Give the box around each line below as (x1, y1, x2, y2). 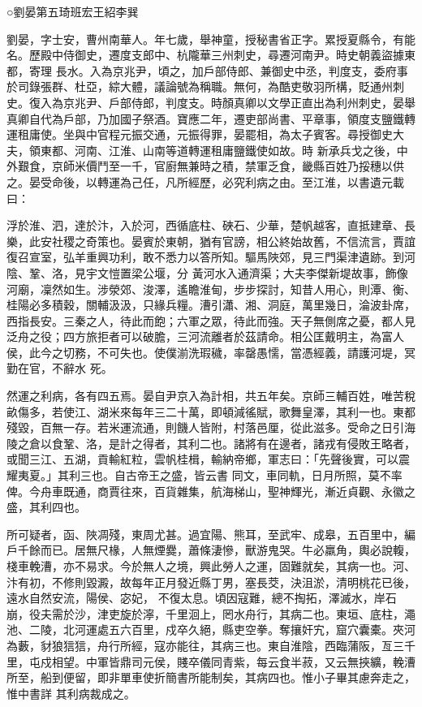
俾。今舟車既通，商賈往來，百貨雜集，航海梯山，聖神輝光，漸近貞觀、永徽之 (6, 482, 416, 499)
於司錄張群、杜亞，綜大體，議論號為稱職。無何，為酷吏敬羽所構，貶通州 (6, 78, 393, 95)
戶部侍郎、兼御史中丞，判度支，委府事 (203, 62, 408, 79)
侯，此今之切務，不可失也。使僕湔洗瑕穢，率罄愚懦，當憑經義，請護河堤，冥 (6, 343, 416, 360)
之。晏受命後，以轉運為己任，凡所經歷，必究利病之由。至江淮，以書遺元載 (6, 173, 404, 190)
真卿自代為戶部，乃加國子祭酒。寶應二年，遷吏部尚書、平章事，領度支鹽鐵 (6, 110, 404, 127)
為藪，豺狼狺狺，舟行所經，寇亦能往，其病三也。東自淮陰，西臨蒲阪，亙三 (6, 636, 404, 653)
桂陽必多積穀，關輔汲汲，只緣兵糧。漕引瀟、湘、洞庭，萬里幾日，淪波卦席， (6, 296, 416, 313)
